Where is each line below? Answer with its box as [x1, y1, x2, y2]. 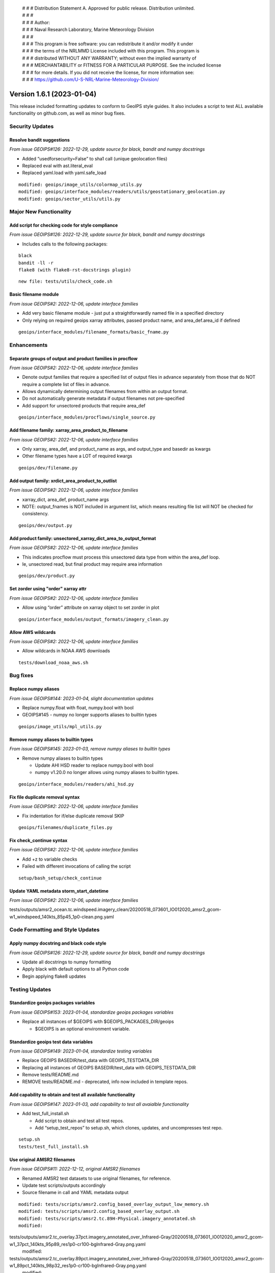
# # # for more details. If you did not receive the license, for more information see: [22, 69, 195, 75]
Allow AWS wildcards [9, 629, 56, 635]
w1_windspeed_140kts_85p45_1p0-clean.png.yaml [9, 914, 114, 920]
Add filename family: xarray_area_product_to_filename [9, 427, 128, 433]
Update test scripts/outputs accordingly [22, 1182, 106, 1188]
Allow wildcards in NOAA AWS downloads [22, 648, 111, 654]
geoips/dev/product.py [18, 573, 75, 579]
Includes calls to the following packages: [22, 241, 108, 247]
